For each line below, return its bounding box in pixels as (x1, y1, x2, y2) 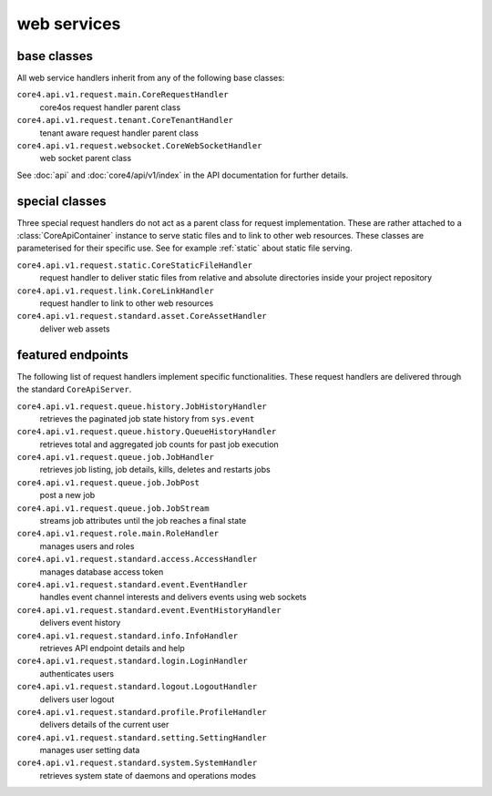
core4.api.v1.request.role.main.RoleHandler (16, 528, 220, 539)
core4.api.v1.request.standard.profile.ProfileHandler (16, 707, 268, 717)
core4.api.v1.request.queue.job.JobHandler (16, 452, 214, 463)
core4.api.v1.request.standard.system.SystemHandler (16, 758, 258, 769)
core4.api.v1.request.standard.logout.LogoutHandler (16, 681, 258, 692)
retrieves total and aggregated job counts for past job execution (39, 438, 280, 450)
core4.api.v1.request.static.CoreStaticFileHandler (16, 260, 253, 270)
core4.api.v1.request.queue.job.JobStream (16, 503, 210, 514)
